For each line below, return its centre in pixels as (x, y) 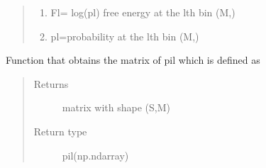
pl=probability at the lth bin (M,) (125, 36)
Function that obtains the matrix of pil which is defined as (133, 60)
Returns (51, 83)
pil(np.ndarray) (95, 155)
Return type (60, 131)
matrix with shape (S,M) (116, 107)
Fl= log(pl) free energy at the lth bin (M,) (143, 12)
